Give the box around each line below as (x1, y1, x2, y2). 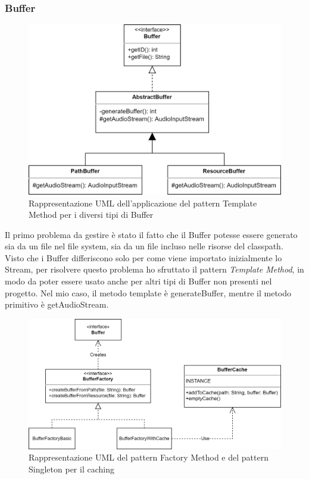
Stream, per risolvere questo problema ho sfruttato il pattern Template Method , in (5, 263, 304, 275)
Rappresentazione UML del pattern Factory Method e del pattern (29, 451, 269, 464)
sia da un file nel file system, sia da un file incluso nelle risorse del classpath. (5, 240, 283, 252)
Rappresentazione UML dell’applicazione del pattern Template (29, 196, 257, 209)
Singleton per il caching (29, 463, 114, 475)
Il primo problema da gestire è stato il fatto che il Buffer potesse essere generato (5, 228, 298, 240)
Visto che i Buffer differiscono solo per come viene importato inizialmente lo (5, 251, 282, 264)
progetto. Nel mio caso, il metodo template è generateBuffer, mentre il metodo (5, 286, 292, 299)
